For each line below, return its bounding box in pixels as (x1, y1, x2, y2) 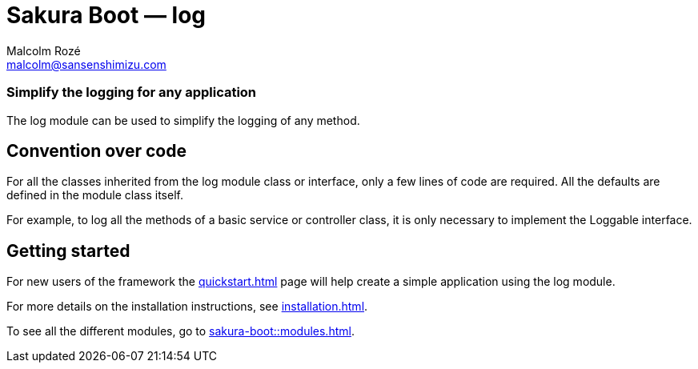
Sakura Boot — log (6, 2, 207, 29)
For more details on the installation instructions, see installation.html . (6, 299, 368, 314)
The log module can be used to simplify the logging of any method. (6, 113, 360, 127)
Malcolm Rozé (6, 43, 81, 58)
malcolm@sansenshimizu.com (6, 57, 166, 71)
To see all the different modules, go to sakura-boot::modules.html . (6, 324, 355, 339)
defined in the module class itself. (6, 188, 183, 203)
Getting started (6, 240, 130, 261)
